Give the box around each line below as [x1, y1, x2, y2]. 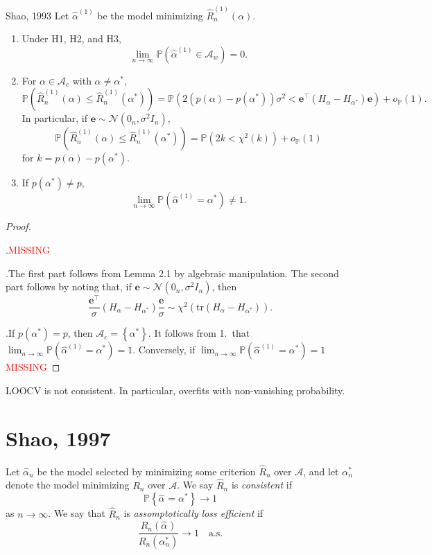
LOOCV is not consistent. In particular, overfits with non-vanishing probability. [6, 382, 345, 397]
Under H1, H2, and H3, [21, 31, 121, 46]
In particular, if [21, 111, 88, 125]
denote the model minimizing [6, 477, 130, 492]
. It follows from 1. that [148, 326, 250, 340]
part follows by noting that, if [6, 279, 132, 294]
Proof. [6, 219, 31, 234]
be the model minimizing [97, 8, 203, 22]
